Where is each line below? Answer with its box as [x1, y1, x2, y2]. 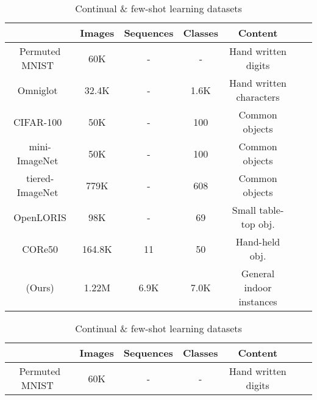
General [241, 266, 275, 280]
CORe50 [22, 241, 59, 256]
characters [236, 90, 280, 104]
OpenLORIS [13, 209, 66, 224]
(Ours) [26, 280, 54, 294]
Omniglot [17, 82, 58, 97]
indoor [244, 280, 272, 294]
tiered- [26, 171, 54, 185]
